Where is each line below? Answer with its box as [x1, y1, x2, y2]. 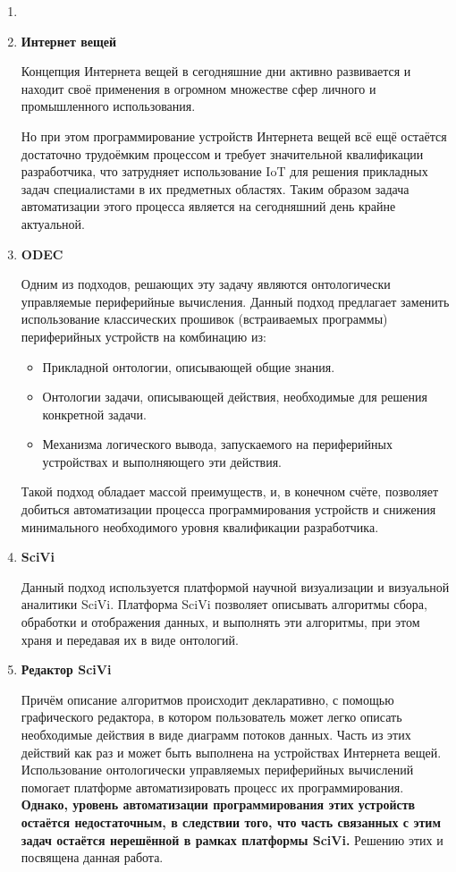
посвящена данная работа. [21, 848, 164, 867]
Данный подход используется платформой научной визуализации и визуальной [21, 577, 450, 596]
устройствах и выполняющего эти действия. [42, 452, 283, 470]
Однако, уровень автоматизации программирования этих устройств [21, 795, 416, 814]
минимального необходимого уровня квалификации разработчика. [21, 517, 379, 536]
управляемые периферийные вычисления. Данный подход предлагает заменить [21, 292, 450, 310]
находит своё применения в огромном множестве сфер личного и [21, 79, 376, 97]
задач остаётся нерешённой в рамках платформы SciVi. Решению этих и [21, 830, 443, 849]
